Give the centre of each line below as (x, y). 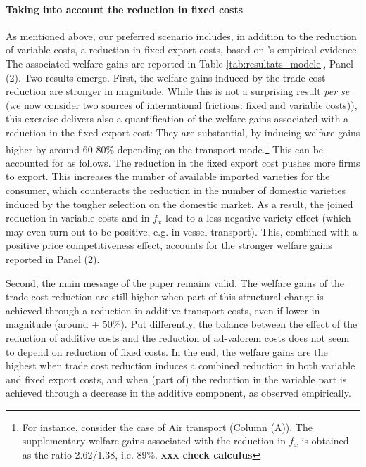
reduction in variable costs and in (78, 218)
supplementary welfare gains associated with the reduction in (154, 441)
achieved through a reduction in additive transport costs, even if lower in (163, 310)
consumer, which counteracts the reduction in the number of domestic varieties (176, 190)
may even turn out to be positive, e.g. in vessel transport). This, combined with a (182, 231)
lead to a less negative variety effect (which (258, 218)
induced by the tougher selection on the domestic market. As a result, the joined (179, 204)
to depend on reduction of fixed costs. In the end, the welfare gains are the (167, 351)
